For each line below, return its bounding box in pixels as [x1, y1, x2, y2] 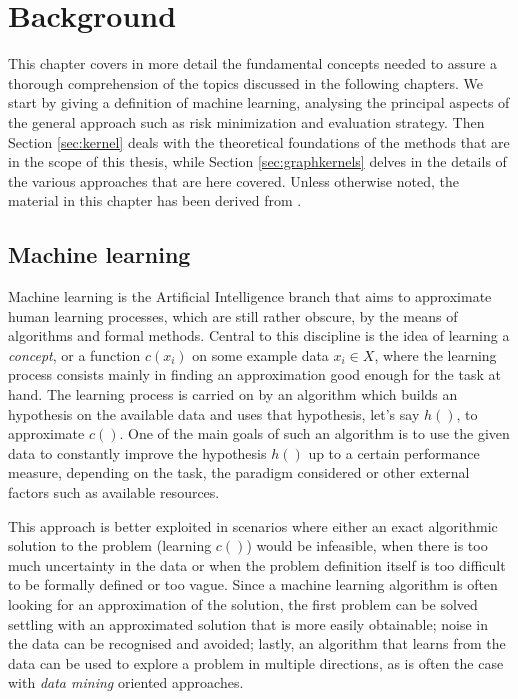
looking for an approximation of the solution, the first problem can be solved [8, 593, 478, 614]
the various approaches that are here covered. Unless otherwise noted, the [8, 170, 459, 191]
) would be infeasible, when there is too [246, 535, 488, 556]
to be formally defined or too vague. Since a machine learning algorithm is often [8, 574, 498, 595]
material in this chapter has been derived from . [8, 190, 302, 211]
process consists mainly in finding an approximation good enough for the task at [8, 364, 501, 385]
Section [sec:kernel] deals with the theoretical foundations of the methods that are [8, 131, 510, 152]
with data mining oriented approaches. [8, 672, 244, 693]
